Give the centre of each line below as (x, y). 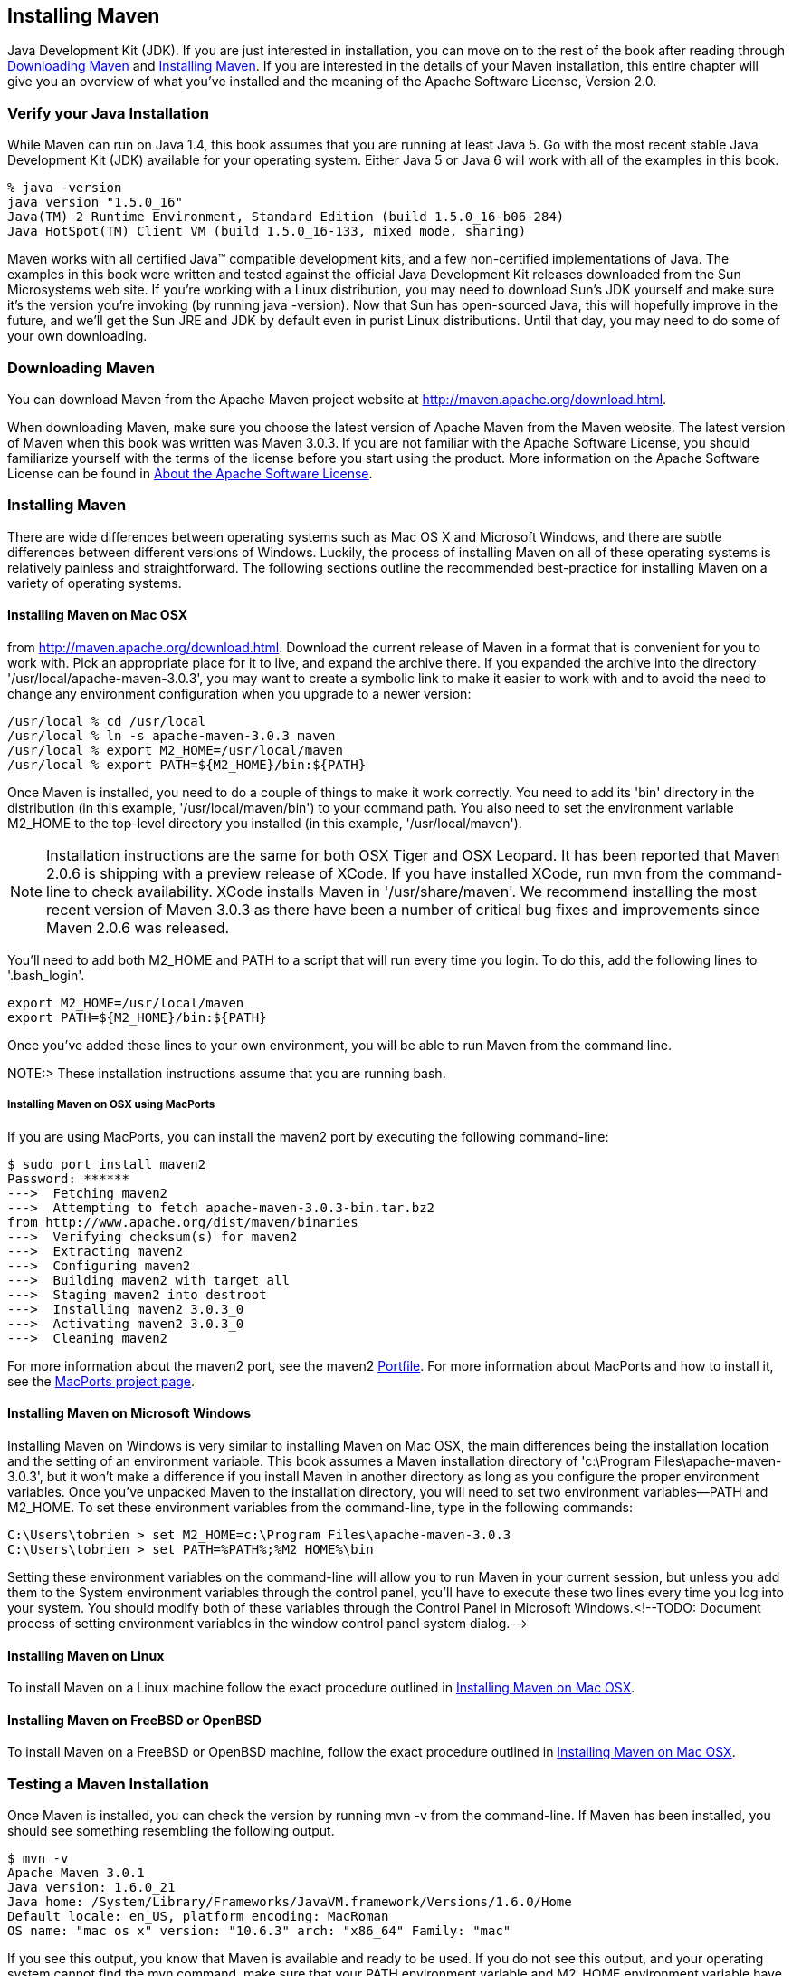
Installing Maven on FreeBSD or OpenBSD (134, 1720)
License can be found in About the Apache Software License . (190, 473)
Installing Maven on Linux (86, 1655)
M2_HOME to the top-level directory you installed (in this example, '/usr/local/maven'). (265, 823)
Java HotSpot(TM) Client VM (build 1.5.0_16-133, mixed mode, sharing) (267, 231)
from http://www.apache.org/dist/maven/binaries (183, 1222)
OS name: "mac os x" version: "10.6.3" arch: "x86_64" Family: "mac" (259, 1931)
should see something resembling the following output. (171, 1831)
